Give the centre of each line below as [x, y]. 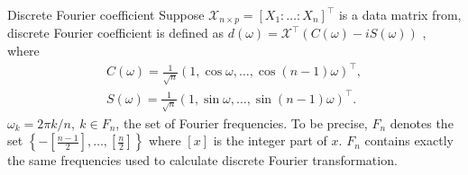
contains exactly [409, 140]
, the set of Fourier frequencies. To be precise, [242, 122]
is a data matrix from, [400, 14]
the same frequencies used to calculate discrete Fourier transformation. [202, 160]
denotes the [422, 122]
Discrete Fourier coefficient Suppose [106, 14]
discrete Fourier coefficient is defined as [116, 33]
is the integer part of [270, 140]
